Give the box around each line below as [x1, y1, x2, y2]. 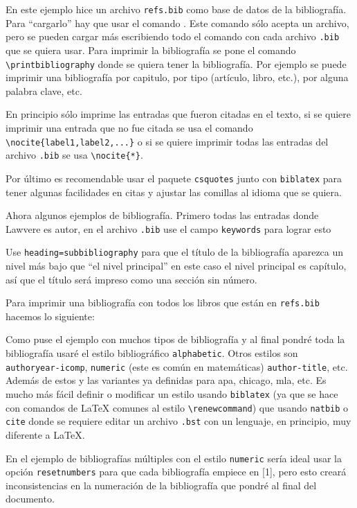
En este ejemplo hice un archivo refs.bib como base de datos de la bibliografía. [6, 2, 347, 16]
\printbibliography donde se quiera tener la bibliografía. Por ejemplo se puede [6, 56, 347, 71]
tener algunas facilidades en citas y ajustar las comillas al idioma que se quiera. [6, 184, 342, 199]
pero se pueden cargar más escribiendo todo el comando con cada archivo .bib [6, 29, 340, 44]
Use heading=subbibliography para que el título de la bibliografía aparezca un [6, 245, 344, 259]
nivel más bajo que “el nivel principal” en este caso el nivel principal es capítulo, [6, 259, 347, 272]
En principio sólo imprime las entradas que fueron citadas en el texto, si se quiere [6, 107, 351, 121]
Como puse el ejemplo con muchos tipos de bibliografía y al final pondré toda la [6, 332, 345, 347]
